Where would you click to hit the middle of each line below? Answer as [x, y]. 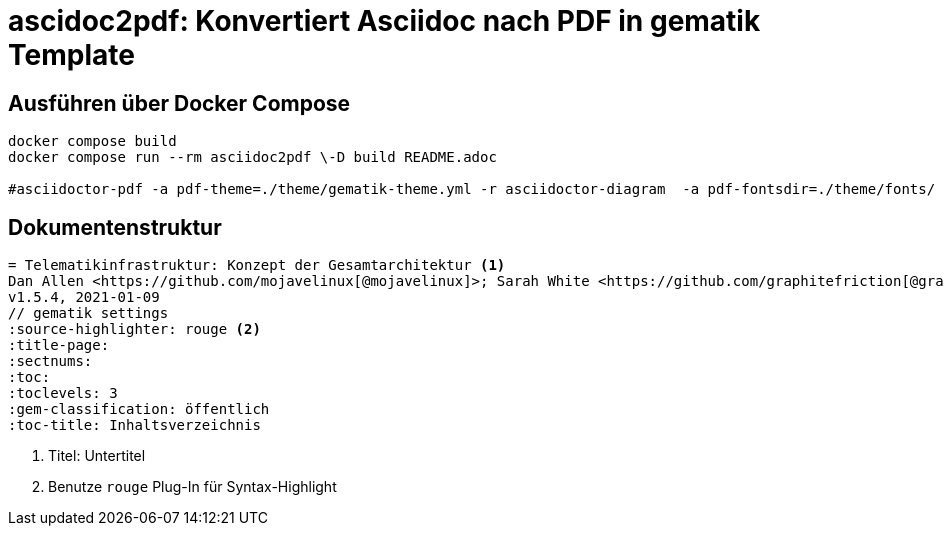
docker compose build [92, 141]
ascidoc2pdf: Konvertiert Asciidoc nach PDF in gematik [384, 21]
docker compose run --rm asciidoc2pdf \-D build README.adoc [252, 157]
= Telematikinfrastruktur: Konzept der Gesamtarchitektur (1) [257, 265]
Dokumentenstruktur [115, 227]
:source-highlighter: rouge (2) [134, 329]
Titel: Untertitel [97, 456]
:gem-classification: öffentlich [139, 409]
